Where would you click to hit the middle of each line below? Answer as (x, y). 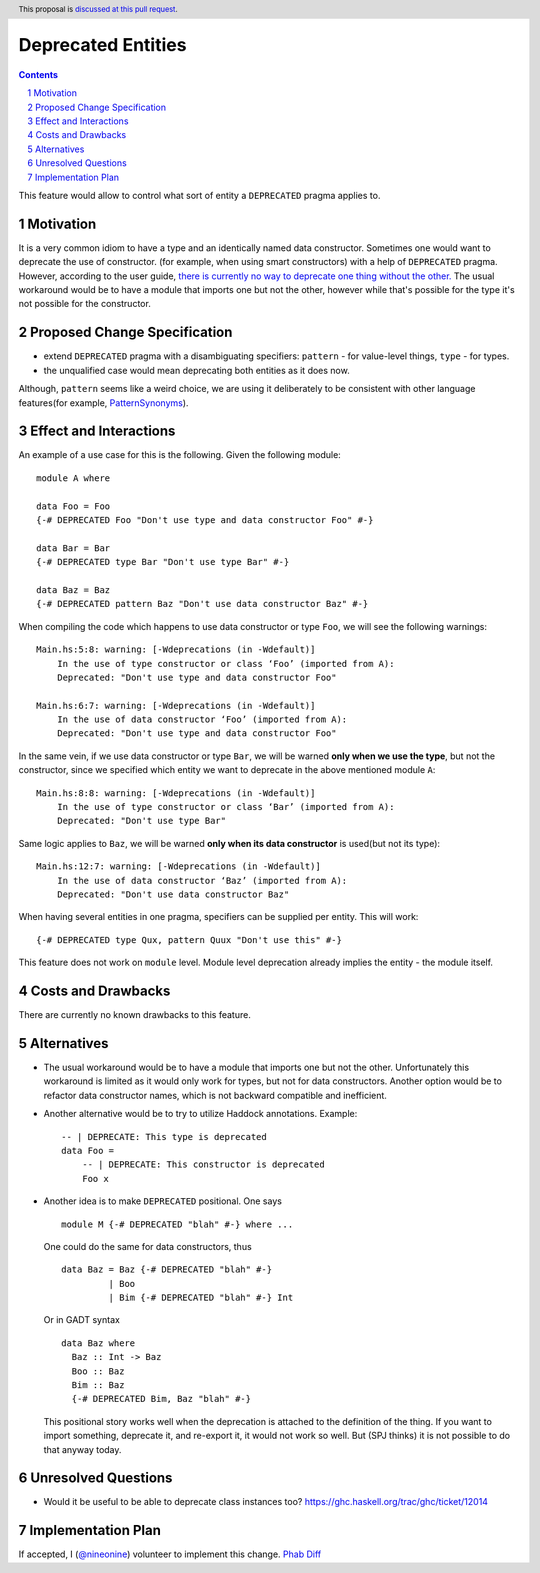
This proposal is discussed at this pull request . (98, 9)
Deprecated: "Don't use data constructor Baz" (173, 894)
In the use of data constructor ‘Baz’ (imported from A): (202, 880)
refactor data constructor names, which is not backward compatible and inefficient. (215, 1095)
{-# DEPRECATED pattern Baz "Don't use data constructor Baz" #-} (202, 604)
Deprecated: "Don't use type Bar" (141, 821)
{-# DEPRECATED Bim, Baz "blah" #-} (161, 1399)
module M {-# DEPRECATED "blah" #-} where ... (177, 1224)
